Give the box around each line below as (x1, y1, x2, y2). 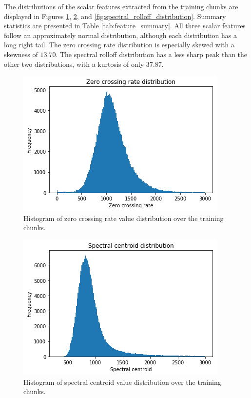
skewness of (4, 49, 38, 59)
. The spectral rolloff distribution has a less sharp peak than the (56, 49, 248, 59)
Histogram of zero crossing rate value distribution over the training (23, 213, 224, 223)
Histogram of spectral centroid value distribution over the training (23, 377, 221, 387)
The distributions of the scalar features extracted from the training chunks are (4, 1, 238, 11)
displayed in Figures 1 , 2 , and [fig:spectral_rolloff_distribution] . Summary (4, 11, 226, 21)
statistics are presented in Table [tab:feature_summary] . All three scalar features (4, 20, 246, 31)
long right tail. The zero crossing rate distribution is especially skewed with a (4, 40, 234, 50)
